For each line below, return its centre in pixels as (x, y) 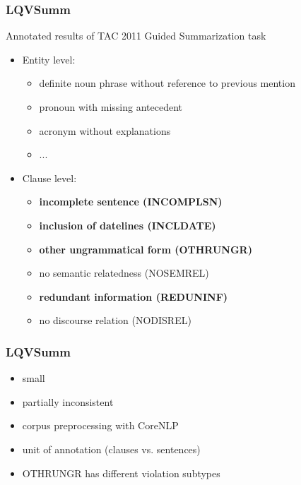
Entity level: (49, 59)
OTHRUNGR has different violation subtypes (121, 473)
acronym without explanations (105, 130)
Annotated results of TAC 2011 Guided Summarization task (136, 36)
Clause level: (49, 178)
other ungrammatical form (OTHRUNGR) (146, 249)
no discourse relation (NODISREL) (115, 320)
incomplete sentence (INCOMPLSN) (131, 202)
